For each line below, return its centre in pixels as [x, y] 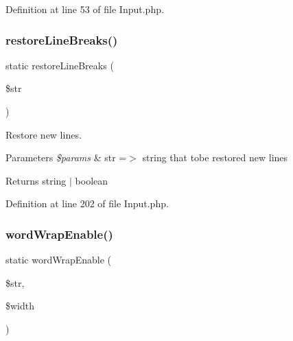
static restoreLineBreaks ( [60, 65]
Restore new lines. [44, 134]
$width [20, 306]
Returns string [36, 180]
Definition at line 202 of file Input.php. [87, 203]
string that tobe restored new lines [215, 157]
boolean [92, 180]
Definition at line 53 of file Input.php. [85, 9]
